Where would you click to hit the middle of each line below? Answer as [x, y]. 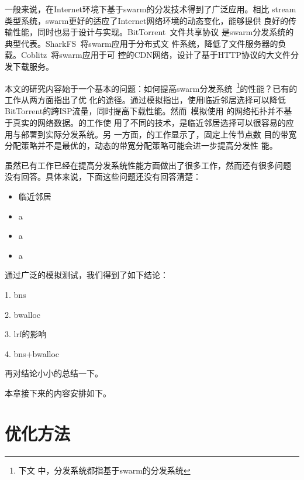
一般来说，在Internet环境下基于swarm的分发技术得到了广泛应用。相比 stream [151, 9]
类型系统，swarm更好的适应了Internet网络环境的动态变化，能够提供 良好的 [147, 20]
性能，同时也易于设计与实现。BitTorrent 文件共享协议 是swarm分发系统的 [153, 32]
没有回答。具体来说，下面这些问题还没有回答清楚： [103, 176]
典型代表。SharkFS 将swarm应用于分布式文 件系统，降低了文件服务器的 [141, 43]
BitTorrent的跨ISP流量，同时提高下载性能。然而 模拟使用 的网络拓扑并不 [144, 111]
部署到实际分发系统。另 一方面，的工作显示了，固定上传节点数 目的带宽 [159, 134]
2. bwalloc [23, 314]
